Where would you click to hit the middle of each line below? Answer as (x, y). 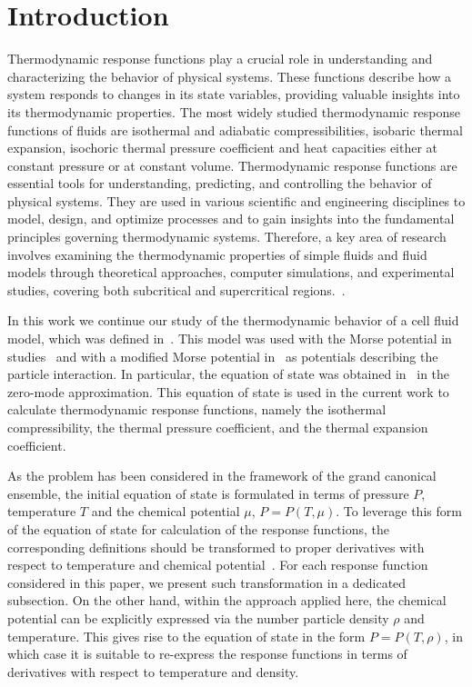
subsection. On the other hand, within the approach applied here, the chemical (227, 600)
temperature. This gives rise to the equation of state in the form (186, 636)
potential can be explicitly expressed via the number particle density (198, 617)
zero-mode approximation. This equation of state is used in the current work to (228, 391)
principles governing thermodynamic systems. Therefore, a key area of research (227, 237)
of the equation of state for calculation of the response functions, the (199, 528)
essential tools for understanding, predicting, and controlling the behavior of (220, 183)
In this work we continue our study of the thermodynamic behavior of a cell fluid (233, 320)
